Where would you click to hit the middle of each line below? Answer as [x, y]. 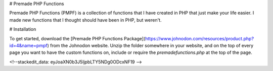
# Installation [23, 29]
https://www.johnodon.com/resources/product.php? [199, 38]
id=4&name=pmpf [28, 45]
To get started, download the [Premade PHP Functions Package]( [77, 38]
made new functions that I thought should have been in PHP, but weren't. [85, 20]
